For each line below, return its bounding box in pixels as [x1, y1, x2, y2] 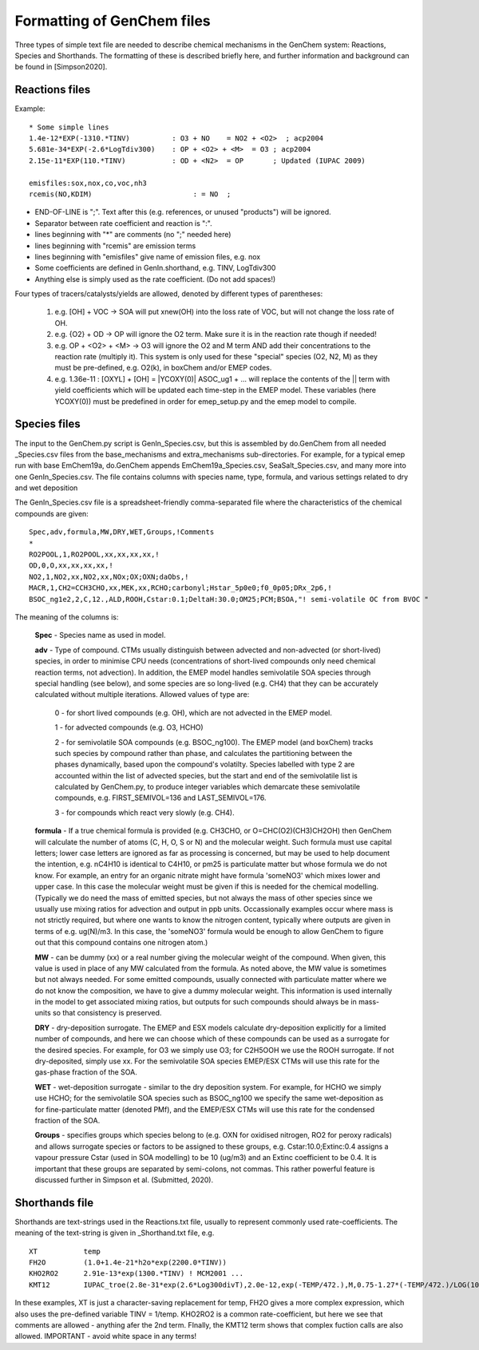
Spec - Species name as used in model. [34, 631, 166, 640]
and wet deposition [14, 483, 78, 493]
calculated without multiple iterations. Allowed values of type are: [34, 690, 250, 699]
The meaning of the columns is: [14, 612, 119, 622]
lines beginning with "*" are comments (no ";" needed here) [34, 230, 232, 240]
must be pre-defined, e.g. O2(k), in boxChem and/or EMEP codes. [54, 363, 272, 373]
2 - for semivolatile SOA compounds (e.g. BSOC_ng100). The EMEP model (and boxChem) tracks [54, 737, 374, 746]
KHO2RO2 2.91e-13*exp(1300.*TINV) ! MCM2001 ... [29, 1269, 243, 1278]
